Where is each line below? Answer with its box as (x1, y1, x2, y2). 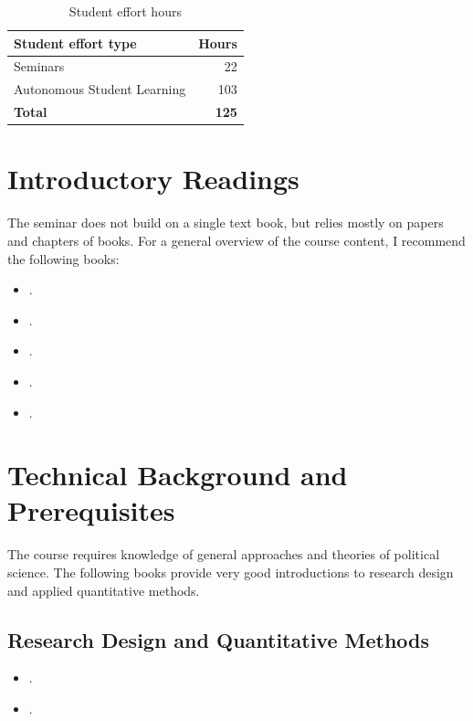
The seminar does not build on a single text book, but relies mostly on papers (7, 213, 444, 232)
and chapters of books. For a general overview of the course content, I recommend (7, 230, 466, 249)
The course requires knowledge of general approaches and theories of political (7, 545, 440, 564)
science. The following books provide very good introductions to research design (7, 563, 454, 581)
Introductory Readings (7, 160, 300, 197)
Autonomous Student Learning (14, 80, 186, 99)
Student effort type (14, 33, 137, 52)
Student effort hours (68, 2, 182, 20)
